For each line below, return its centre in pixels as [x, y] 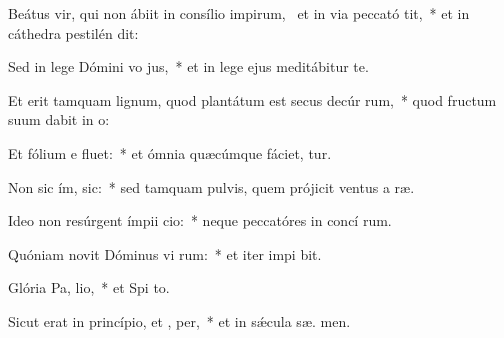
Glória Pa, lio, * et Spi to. [89, 287]
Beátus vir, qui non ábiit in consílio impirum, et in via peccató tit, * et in [239, 13]
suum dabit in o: [59, 119]
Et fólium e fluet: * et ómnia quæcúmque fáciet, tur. [170, 152]
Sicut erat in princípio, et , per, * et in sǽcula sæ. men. [179, 320]
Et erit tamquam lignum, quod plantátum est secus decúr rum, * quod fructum [252, 99]
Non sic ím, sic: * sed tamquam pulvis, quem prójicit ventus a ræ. [211, 186]
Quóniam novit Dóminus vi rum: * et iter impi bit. [165, 253]
